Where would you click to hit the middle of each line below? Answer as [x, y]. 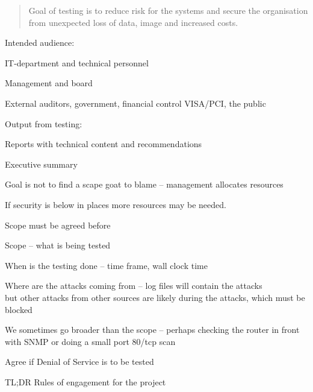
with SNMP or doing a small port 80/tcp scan [90, 341]
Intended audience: [40, 43]
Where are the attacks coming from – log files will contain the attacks [134, 286]
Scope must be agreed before [58, 225]
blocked [19, 309]
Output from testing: [44, 123]
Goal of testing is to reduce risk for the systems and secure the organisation [168, 10]
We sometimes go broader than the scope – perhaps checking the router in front [152, 330]
